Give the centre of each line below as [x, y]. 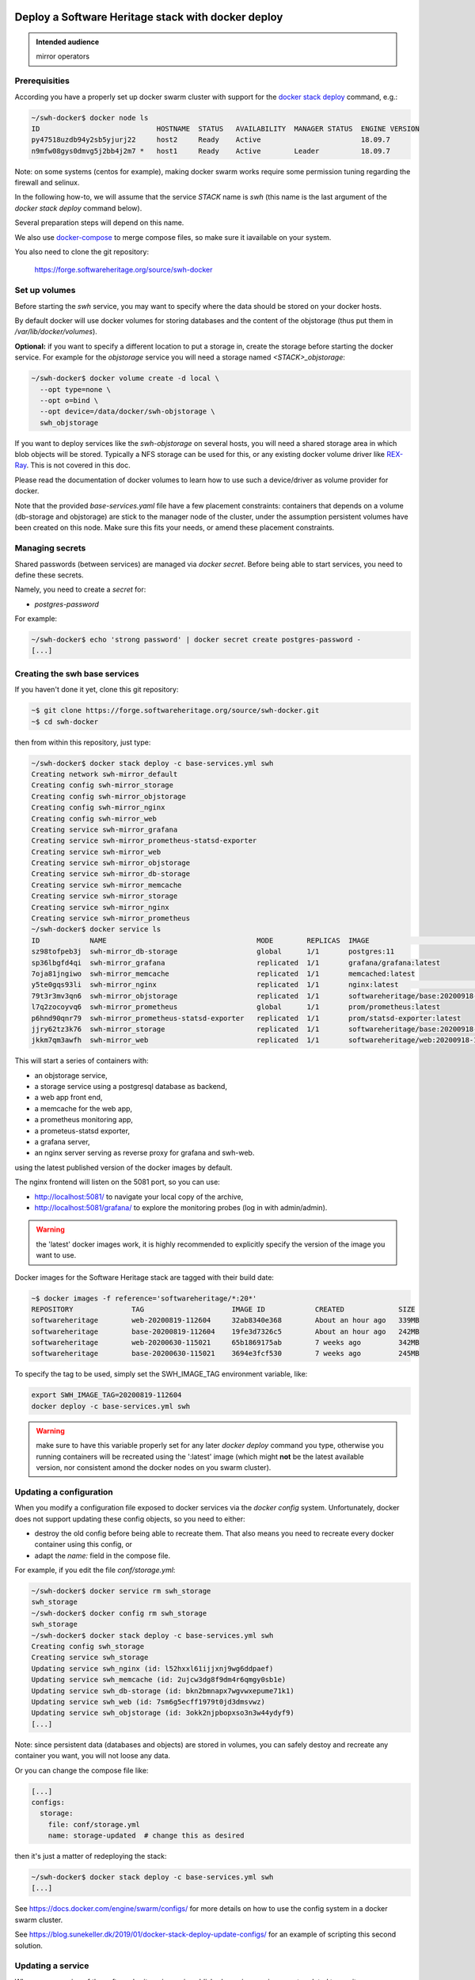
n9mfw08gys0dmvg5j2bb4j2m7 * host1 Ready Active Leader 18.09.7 [211, 151]
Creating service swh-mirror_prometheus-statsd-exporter [144, 841]
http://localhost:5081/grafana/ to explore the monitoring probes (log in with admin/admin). [181, 1207]
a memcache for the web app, [84, 1108]
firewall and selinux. [47, 183]
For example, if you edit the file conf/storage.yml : [95, 1570]
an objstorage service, [71, 1075]
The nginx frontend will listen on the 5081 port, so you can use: [118, 1182]
